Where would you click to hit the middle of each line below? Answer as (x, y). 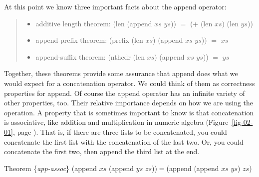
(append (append (193, 168)
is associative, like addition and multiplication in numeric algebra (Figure (116, 122)
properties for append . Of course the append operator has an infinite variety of (125, 93)
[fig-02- (242, 122)
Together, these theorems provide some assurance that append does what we (121, 73)
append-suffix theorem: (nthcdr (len (90, 56)
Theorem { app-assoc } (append (50, 168)
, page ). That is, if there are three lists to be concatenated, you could (120, 132)
